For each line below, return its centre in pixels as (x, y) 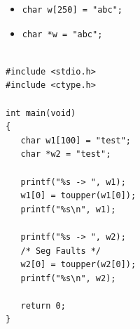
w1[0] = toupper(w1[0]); (78, 196)
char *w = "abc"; (62, 34)
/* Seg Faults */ (61, 251)
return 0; (43, 305)
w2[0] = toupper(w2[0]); (78, 265)
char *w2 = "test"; (66, 154)
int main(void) (41, 113)
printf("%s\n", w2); (68, 278)
